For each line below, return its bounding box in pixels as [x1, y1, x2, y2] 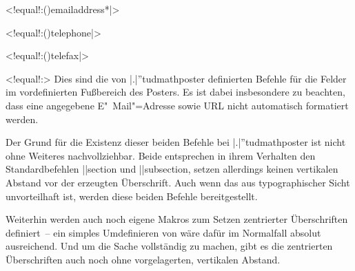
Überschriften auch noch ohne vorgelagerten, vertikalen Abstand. [6, 252, 281, 266]
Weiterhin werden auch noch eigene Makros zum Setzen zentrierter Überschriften [6, 212, 348, 226]
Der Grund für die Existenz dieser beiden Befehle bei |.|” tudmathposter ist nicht [6, 135, 346, 149]
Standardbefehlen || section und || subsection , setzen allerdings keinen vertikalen [6, 162, 338, 176]
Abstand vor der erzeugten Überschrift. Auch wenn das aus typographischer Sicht [6, 175, 350, 189]
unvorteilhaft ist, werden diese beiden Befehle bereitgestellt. [6, 188, 258, 203]
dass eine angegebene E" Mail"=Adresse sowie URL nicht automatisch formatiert [6, 98, 349, 112]
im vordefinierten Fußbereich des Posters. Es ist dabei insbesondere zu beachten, [6, 85, 345, 99]
